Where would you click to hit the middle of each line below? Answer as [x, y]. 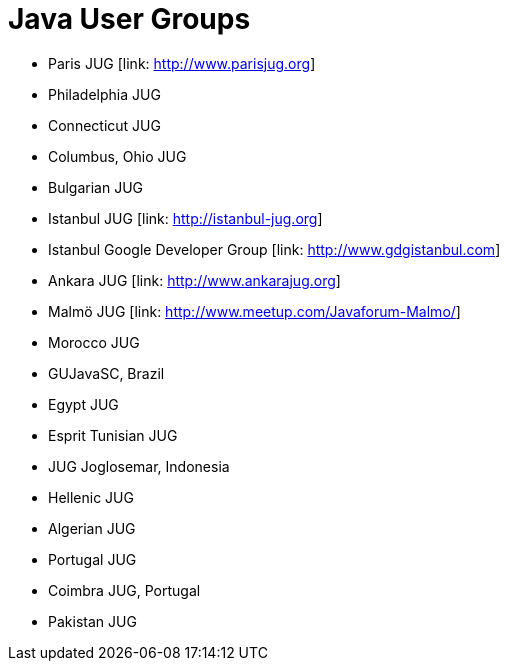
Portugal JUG [92, 559]
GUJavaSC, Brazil [106, 373]
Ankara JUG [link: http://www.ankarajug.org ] [194, 280]
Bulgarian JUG [95, 187]
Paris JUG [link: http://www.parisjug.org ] [182, 63]
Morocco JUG [94, 342]
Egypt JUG [83, 404]
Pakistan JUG [92, 621]
